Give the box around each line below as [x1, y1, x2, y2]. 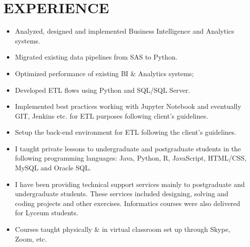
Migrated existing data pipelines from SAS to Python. [15, 52, 178, 62]
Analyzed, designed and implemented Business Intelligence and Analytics [15, 26, 234, 36]
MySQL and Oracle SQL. [15, 163, 91, 173]
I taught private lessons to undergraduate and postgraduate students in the [15, 143, 241, 153]
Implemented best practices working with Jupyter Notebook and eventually [15, 101, 241, 111]
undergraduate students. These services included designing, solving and [15, 188, 228, 199]
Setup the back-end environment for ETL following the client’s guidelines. [15, 127, 236, 137]
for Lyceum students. [15, 207, 78, 218]
